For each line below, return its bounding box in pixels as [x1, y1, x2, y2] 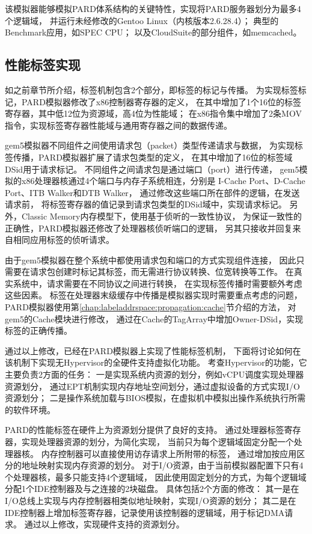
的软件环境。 [5, 403, 55, 416]
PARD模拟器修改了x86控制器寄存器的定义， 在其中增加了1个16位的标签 [21, 95, 301, 108]
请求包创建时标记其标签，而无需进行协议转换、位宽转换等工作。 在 [29, 265, 294, 278]
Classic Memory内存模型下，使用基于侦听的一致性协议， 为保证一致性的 [21, 209, 302, 222]
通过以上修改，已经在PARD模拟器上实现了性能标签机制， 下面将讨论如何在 [5, 344, 301, 357]
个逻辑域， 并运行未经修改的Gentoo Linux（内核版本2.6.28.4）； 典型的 [5, 14, 279, 26]
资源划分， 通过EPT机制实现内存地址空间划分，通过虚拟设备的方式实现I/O [5, 379, 300, 392]
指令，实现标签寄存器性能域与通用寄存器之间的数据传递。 [5, 118, 232, 131]
